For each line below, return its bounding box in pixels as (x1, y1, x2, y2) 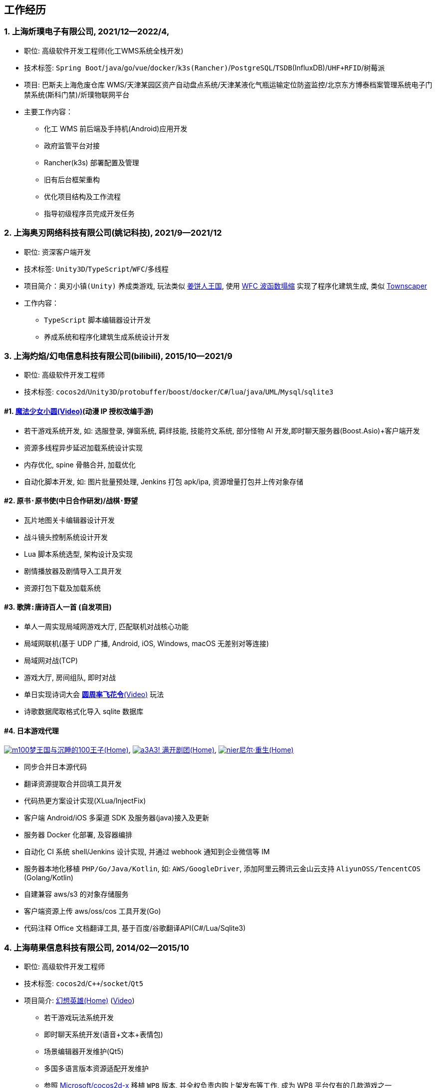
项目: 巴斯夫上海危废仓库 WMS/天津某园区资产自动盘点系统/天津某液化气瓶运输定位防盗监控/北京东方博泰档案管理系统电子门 (24, 80, 433, 89)
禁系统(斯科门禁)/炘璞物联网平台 (24, 90, 130, 99)
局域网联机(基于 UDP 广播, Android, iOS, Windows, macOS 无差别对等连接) (24, 639, 269, 648)
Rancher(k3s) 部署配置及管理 (44, 158, 139, 167)
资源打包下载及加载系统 (24, 583, 101, 592)
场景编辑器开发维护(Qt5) (44, 1047, 124, 1056)
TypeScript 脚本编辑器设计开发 (44, 315, 151, 324)
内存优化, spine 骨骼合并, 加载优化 (24, 460, 136, 469)
